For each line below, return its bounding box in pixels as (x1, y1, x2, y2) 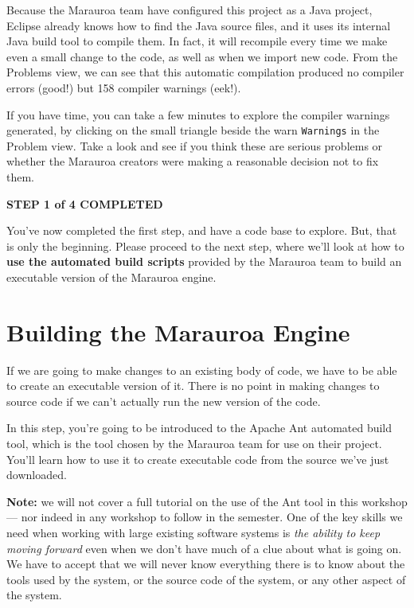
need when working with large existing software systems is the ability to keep (6, 524, 381, 541)
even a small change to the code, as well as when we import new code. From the (6, 48, 398, 64)
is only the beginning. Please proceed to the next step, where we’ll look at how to (6, 237, 404, 254)
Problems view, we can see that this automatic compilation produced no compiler (6, 64, 404, 80)
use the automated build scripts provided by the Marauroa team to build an (6, 253, 402, 270)
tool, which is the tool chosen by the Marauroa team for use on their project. (6, 435, 382, 452)
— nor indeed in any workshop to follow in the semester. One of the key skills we (6, 509, 403, 525)
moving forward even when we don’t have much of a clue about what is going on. (6, 540, 402, 556)
